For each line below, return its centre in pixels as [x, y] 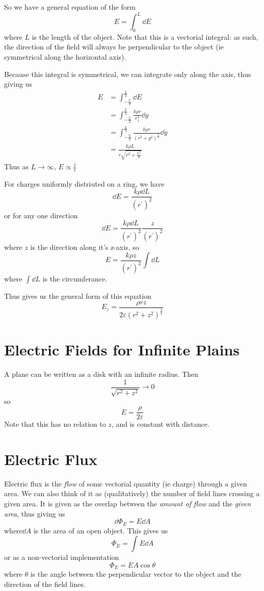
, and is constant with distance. [160, 424]
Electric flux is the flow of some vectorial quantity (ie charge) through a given [126, 483]
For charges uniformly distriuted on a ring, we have [84, 183]
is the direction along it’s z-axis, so [85, 247]
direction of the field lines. [45, 584]
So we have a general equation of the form [70, 7]
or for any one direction [41, 215]
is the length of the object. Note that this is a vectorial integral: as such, [145, 36]
